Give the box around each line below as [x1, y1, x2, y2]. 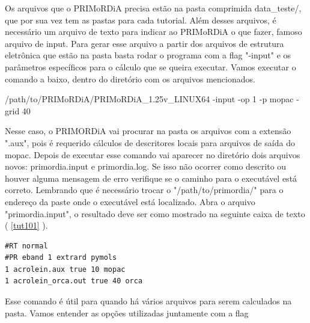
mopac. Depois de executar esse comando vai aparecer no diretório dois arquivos [5, 148, 300, 161]
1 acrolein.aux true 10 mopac [5, 265, 126, 274]
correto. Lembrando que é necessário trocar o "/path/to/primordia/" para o [5, 183, 284, 196]
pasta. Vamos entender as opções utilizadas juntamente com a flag [5, 306, 249, 319]
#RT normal [5, 241, 48, 250]
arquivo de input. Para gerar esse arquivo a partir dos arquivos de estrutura [5, 37, 284, 49]
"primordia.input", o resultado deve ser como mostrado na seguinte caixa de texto [5, 207, 305, 220]
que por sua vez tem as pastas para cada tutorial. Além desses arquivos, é [5, 13, 276, 26]
